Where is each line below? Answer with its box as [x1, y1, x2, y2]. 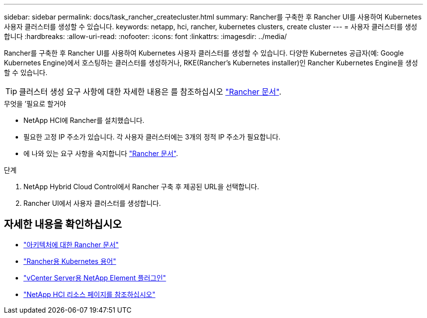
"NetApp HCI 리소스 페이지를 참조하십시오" [23, 290, 155, 298]
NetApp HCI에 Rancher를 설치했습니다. [23, 116, 145, 124]
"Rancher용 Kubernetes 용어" [23, 257, 116, 265]
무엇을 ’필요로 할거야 [4, 99, 66, 108]
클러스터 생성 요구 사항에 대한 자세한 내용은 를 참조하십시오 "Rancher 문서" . [19, 87, 281, 97]
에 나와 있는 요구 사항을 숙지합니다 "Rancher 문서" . [23, 149, 178, 158]
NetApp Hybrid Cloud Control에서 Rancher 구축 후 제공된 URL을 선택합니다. [23, 182, 259, 191]
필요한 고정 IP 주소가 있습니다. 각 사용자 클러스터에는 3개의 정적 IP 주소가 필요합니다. [23, 133, 281, 141]
